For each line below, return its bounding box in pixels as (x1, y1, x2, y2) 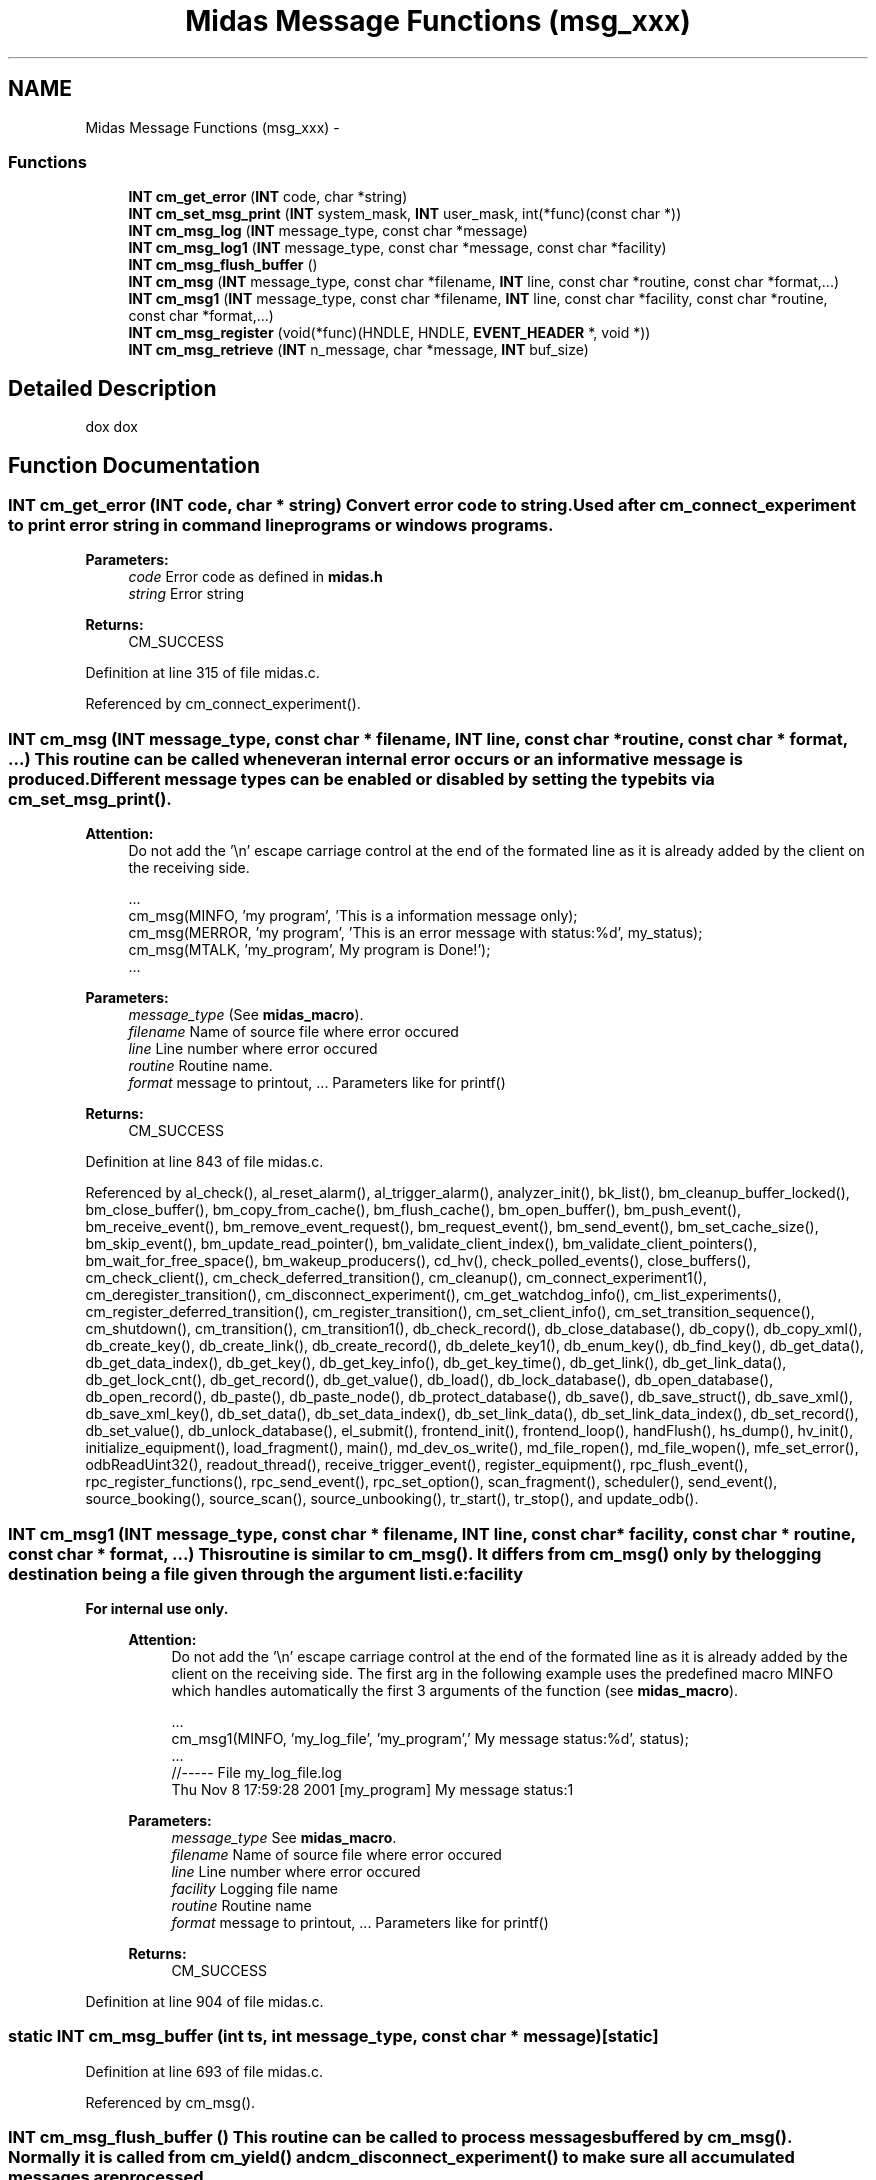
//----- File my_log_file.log (171, 1763, 342, 1781)
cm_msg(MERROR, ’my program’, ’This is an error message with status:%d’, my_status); (128, 924, 703, 942)
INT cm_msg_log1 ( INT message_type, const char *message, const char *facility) (128, 239, 667, 257)
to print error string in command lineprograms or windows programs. (8, 515, 554, 536)
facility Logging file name (171, 1879, 338, 1897)
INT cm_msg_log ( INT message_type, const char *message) (128, 222, 528, 240)
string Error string (128, 585, 245, 603)
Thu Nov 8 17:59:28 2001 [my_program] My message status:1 (171, 1780, 574, 1798)
